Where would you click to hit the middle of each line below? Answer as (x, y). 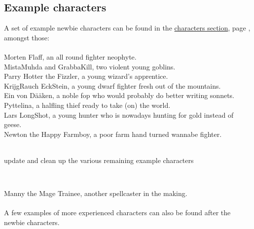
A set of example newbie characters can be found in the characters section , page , (127, 28)
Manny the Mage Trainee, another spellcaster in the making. (96, 193)
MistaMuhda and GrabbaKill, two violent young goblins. (90, 66)
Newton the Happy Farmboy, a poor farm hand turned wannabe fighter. (113, 134)
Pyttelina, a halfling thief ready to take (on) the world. (87, 105)
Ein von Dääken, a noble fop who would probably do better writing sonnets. (119, 95)
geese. (13, 124)
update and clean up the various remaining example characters (99, 160)
